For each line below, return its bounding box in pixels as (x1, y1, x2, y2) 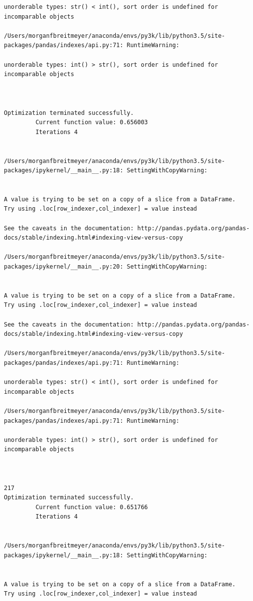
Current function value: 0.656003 (35, 119, 148, 126)
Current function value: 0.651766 (35, 503, 148, 511)
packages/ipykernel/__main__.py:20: (4, 263, 124, 271)
